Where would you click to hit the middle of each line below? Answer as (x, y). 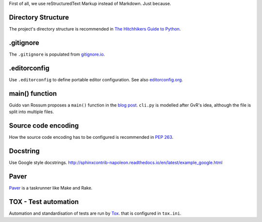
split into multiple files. (32, 112)
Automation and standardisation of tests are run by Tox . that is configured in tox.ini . (95, 213)
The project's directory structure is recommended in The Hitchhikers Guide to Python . (95, 29)
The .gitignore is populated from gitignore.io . (57, 54)
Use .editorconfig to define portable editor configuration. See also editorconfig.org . (96, 79)
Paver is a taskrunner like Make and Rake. (51, 188)
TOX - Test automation (44, 201)
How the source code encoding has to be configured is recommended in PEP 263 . (91, 137)
